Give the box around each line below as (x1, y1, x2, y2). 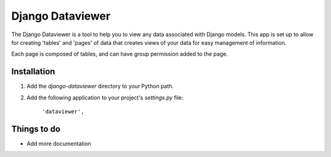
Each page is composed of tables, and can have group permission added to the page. (11, 50, 228, 58)
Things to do (11, 123, 61, 134)
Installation (11, 66, 55, 77)
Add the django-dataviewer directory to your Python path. (26, 83, 174, 90)
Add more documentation (26, 140, 91, 147)
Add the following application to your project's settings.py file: (26, 94, 184, 101)
